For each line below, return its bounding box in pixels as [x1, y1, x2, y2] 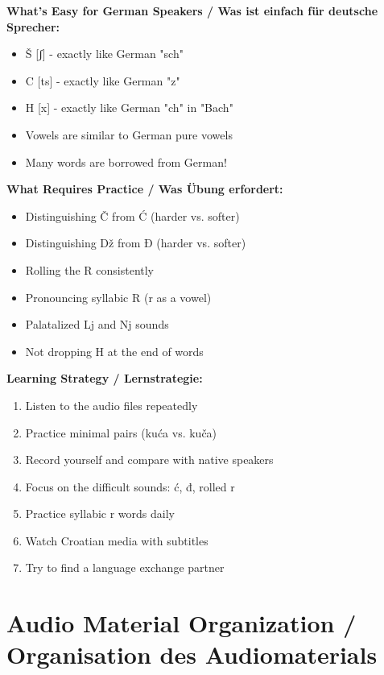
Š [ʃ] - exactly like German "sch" [25, 45, 184, 62]
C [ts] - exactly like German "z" [25, 72, 180, 89]
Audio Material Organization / [6, 607, 357, 640]
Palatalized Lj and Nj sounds [25, 316, 169, 333]
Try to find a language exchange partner [25, 559, 225, 576]
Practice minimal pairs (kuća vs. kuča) [25, 424, 217, 441]
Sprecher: [6, 18, 60, 35]
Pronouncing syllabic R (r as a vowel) [25, 288, 212, 305]
